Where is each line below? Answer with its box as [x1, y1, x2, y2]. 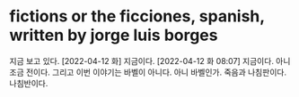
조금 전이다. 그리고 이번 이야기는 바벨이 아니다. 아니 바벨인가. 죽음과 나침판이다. [9, 67, 287, 77]
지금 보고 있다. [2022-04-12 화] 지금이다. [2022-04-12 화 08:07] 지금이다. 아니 [9, 55, 291, 66]
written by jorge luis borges [9, 25, 218, 45]
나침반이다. [9, 77, 48, 88]
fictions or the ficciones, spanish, [9, 6, 265, 27]
